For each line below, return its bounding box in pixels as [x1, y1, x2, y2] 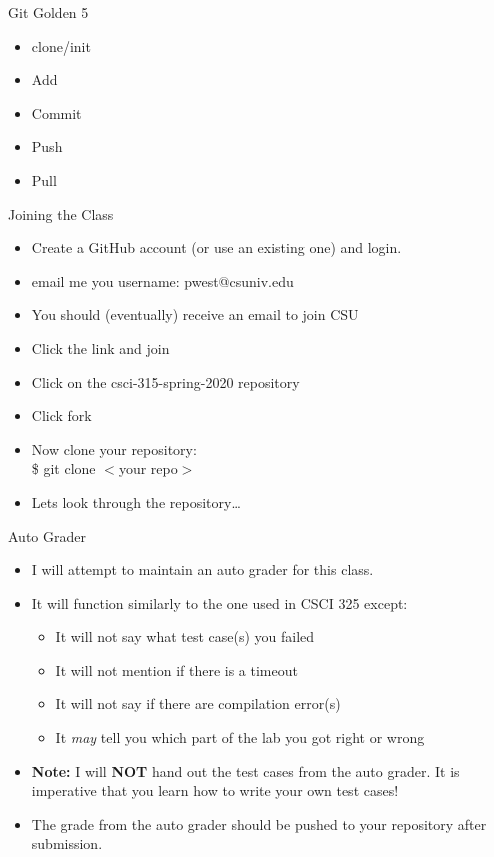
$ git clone [31, 458, 96, 479]
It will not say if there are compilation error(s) [55, 693, 341, 714]
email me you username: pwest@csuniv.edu [31, 270, 294, 291]
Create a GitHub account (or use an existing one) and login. [31, 237, 402, 258]
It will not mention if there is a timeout [55, 659, 298, 680]
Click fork [31, 405, 92, 426]
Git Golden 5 [8, 2, 89, 22]
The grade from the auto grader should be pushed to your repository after [31, 813, 487, 834]
